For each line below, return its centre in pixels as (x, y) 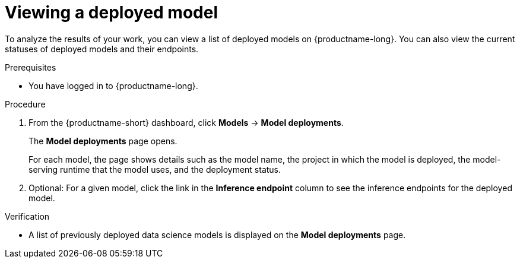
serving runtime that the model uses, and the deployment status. (155, 169)
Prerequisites (31, 67)
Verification (27, 216)
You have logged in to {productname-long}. (113, 85)
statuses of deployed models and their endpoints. (102, 49)
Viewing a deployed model (112, 12)
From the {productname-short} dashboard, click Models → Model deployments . (186, 122)
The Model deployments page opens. (103, 141)
